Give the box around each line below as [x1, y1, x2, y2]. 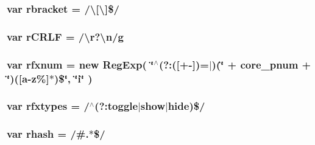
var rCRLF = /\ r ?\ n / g [7, 29, 124, 44]
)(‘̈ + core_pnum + [211, 56, 311, 72]
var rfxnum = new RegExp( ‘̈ [7, 56, 154, 72]
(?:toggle [94, 98, 138, 113]
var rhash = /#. [7, 126, 89, 141]
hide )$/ [168, 98, 205, 113]
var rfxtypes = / [7, 98, 90, 113]
